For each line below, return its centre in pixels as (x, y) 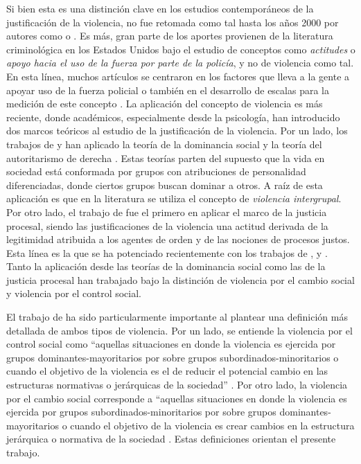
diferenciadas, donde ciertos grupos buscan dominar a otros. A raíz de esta (165, 185)
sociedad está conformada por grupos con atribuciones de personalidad (156, 171)
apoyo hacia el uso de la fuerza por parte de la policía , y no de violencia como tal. (180, 63)
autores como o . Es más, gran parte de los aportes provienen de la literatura (170, 36)
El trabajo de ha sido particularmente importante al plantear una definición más (177, 317)
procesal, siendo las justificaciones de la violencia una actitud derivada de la (167, 225)
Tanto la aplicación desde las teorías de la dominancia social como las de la (166, 266)
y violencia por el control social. (74, 293)
